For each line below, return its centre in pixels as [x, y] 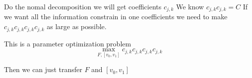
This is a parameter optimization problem [68, 43]
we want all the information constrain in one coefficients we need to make [116, 17]
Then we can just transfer [43, 69]
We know [190, 6]
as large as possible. [77, 26]
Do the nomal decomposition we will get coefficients [83, 6]
